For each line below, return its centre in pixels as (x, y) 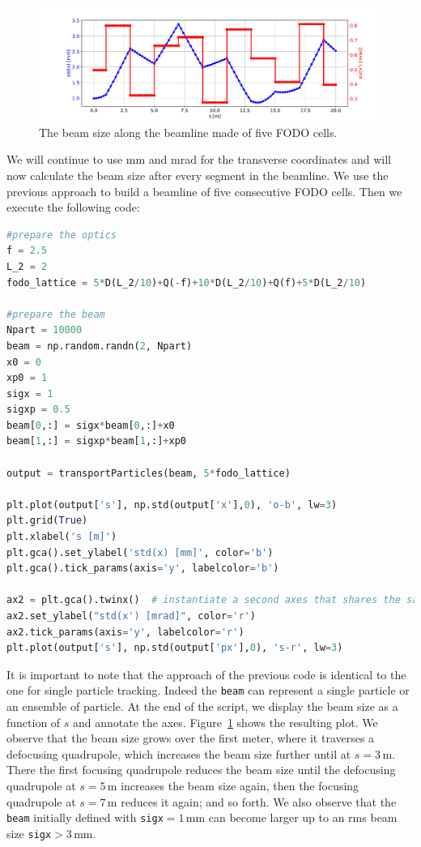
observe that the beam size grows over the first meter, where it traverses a (191, 738)
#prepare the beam (56, 314)
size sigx (29, 833)
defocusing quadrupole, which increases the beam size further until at (179, 753)
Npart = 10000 (45, 330)
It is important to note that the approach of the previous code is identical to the (206, 674)
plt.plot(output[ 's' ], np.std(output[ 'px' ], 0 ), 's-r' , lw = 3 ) (175, 648)
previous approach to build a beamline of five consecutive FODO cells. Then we (204, 191)
